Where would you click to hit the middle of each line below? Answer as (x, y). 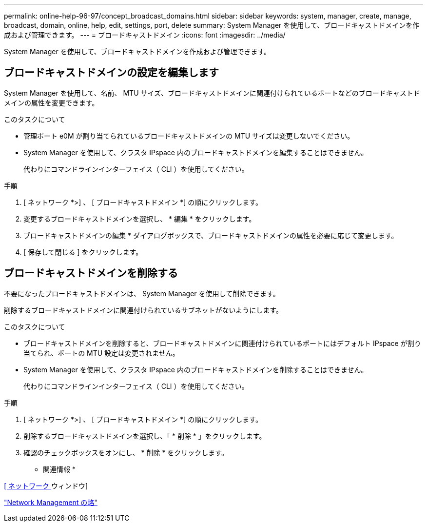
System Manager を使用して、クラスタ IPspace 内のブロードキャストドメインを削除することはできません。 (196, 369)
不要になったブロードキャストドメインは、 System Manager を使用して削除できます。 (142, 293)
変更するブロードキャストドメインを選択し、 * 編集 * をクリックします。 (140, 219)
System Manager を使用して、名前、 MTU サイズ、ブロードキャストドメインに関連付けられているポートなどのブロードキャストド (212, 93)
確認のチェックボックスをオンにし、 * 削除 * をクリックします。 (126, 452)
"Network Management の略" (51, 502)
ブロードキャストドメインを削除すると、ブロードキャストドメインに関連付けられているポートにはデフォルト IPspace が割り (222, 343)
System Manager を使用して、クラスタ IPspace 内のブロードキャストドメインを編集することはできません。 (196, 152)
